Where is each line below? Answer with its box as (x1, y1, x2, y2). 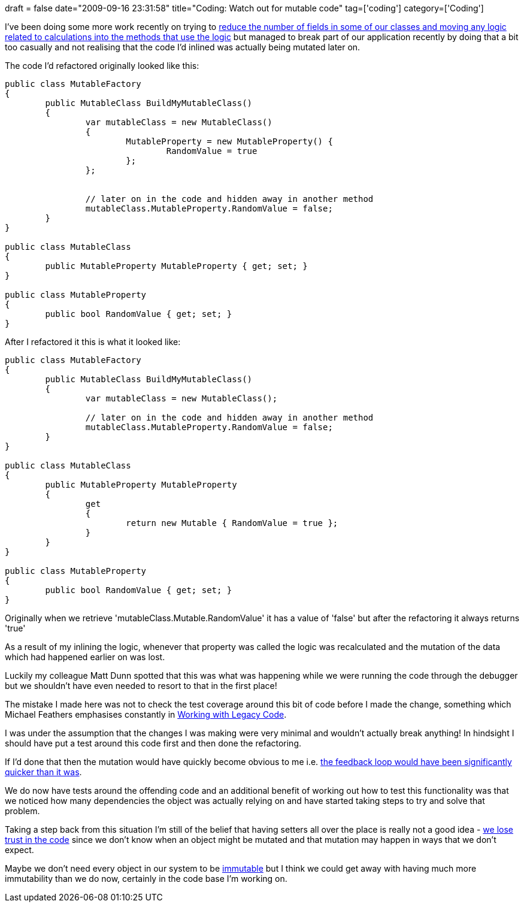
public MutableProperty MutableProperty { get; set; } (45, 261, 308, 271)
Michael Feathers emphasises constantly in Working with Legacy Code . (5, 709, 287, 719)
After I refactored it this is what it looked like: (5, 337, 181, 347)
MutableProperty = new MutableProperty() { (126, 137, 333, 146)
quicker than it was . (5, 767, 82, 777)
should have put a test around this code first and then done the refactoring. (5, 738, 302, 748)
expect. (5, 845, 34, 855)
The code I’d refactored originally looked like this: (5, 61, 199, 71)
